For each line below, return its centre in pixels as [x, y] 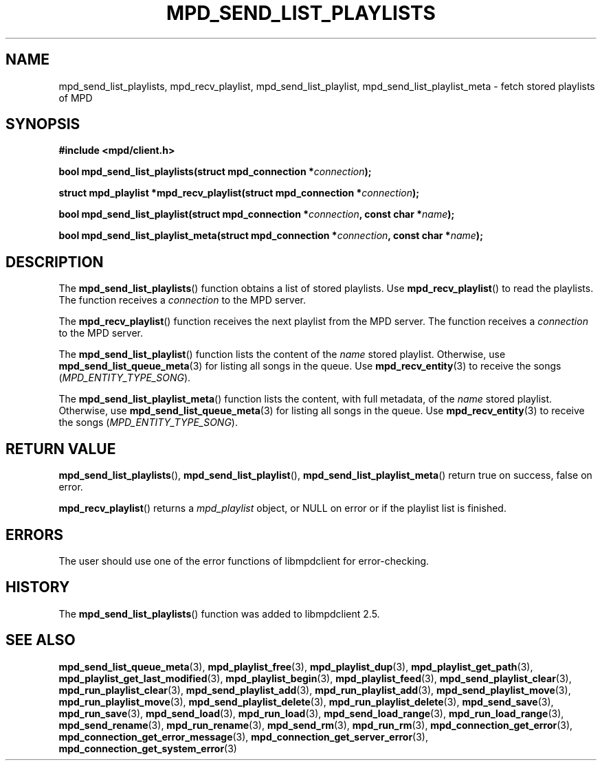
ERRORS [35, 534]
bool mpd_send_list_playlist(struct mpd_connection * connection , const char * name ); [257, 214]
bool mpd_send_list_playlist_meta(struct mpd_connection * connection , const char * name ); [271, 236]
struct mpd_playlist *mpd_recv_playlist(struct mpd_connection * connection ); [239, 193]
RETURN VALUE [61, 449]
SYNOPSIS [43, 124]
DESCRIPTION [55, 262]
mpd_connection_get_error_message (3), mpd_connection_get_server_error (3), [244, 736]
